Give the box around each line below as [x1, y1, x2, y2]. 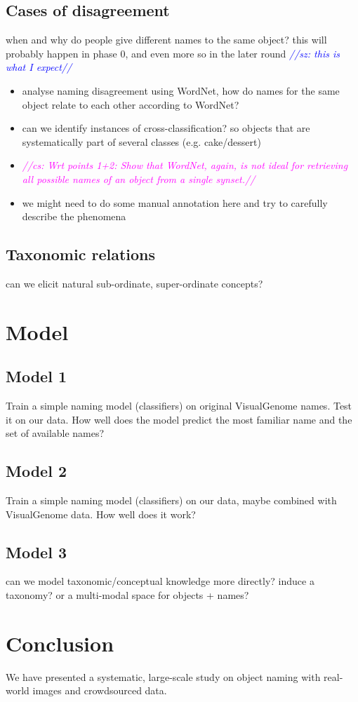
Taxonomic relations [6, 243, 156, 265]
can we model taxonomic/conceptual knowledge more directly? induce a [6, 574, 314, 588]
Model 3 [6, 541, 67, 562]
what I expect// [6, 60, 72, 74]
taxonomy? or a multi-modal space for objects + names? [6, 588, 249, 602]
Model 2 [6, 460, 67, 482]
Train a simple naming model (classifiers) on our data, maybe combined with [6, 493, 337, 508]
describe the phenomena [22, 209, 126, 224]
